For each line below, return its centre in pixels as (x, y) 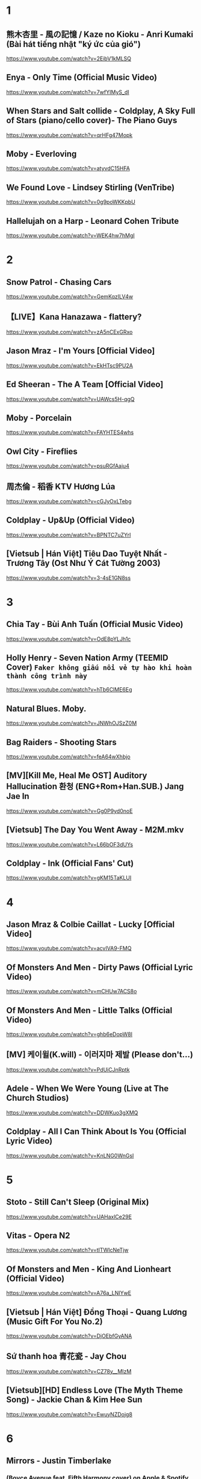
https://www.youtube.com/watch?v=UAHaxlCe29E (69, 1217)
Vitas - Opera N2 (38, 1236)
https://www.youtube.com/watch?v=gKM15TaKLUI (69, 878)
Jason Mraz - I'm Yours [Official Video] (81, 351)
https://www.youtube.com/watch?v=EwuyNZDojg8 (69, 1414)
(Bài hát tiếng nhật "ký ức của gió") (74, 44)
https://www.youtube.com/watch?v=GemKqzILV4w (70, 297)
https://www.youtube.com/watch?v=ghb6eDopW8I (70, 1034)
